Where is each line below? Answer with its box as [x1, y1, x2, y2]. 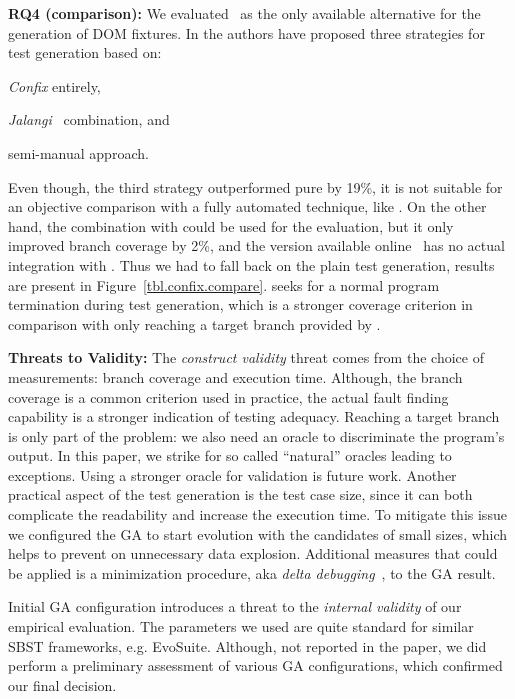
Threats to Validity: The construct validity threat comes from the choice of [8, 347, 484, 368]
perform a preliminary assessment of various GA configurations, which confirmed [8, 655, 503, 676]
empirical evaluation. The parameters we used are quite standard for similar [8, 616, 474, 637]
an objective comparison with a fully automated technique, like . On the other [8, 196, 487, 217]
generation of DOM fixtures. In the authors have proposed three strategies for [8, 22, 485, 43]
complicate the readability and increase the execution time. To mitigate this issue [8, 504, 507, 525]
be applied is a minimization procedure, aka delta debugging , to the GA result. [8, 562, 496, 583]
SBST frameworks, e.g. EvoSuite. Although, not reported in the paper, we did [8, 635, 487, 656]
